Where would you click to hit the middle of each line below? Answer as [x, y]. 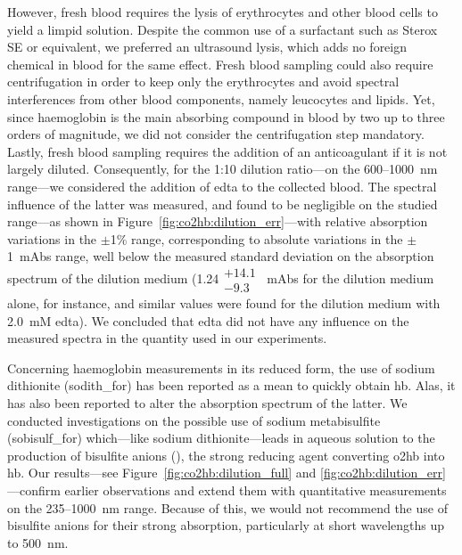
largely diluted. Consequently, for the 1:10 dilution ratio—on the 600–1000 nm [223, 169]
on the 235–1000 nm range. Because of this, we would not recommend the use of [227, 507]
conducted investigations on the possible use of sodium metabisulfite [194, 420]
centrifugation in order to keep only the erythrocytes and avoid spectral [203, 82]
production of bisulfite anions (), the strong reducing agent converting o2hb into [226, 455]
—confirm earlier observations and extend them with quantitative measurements [227, 490]
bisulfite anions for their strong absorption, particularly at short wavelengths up [226, 525]
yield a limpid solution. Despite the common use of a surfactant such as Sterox [223, 29]
